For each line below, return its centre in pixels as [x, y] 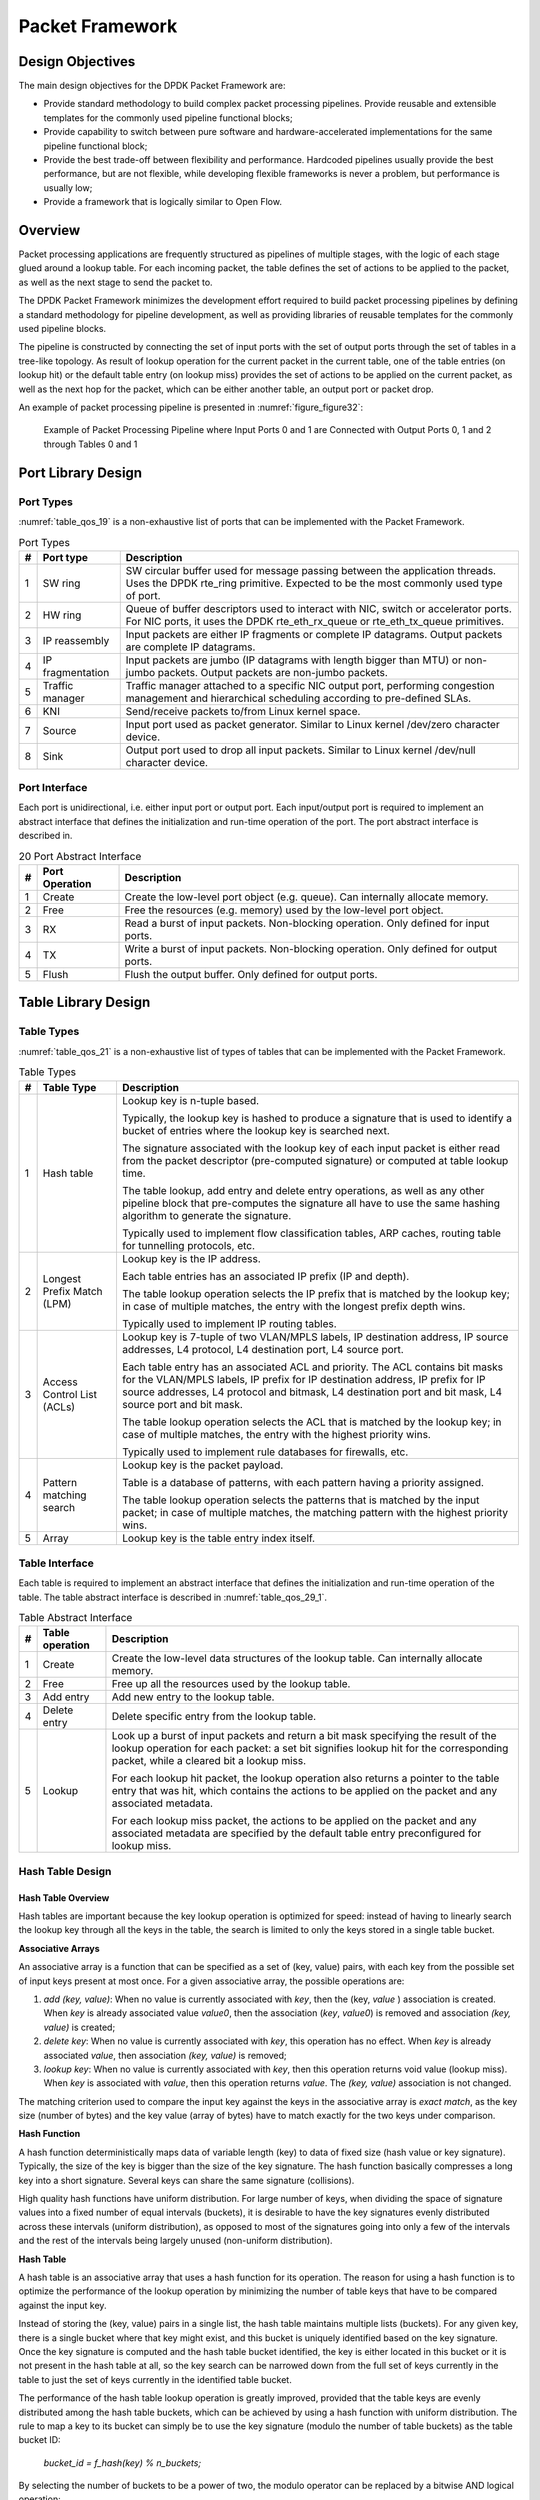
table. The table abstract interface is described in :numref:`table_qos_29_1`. [173, 1597]
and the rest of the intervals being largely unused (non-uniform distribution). [176, 2241]
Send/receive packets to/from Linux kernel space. [243, 711]
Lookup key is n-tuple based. [190, 1100]
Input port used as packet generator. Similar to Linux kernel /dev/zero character [312, 724]
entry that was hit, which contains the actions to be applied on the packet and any [304, 1791]
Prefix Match [73, 1291]
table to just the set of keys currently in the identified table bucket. [155, 2379]
